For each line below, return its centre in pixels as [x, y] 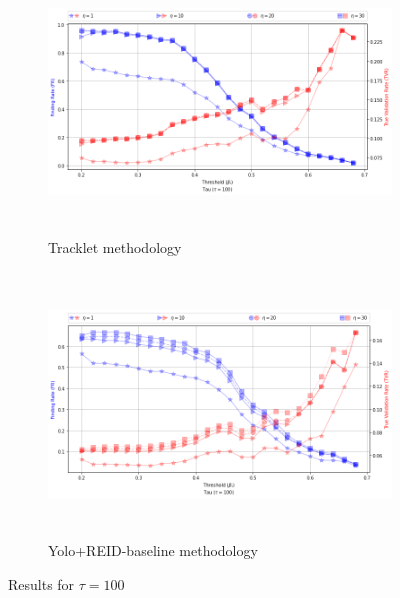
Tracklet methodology [115, 247]
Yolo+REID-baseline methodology [153, 549]
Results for [41, 583]
